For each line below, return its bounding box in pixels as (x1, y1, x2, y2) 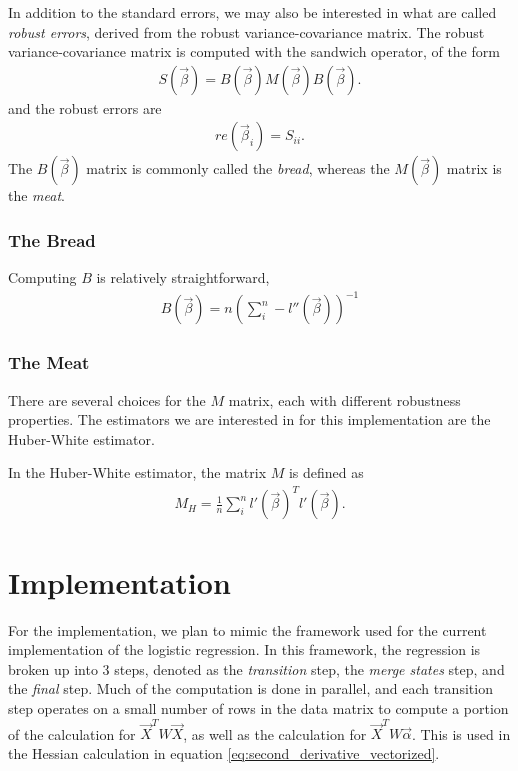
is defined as (288, 462, 364, 483)
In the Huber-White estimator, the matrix (8, 462, 267, 483)
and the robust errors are (8, 97, 162, 118)
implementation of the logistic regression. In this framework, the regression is (8, 639, 481, 660)
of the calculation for (8, 723, 136, 744)
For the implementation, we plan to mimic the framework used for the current (8, 619, 487, 640)
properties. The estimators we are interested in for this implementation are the (8, 409, 491, 430)
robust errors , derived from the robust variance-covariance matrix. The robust (8, 21, 485, 42)
